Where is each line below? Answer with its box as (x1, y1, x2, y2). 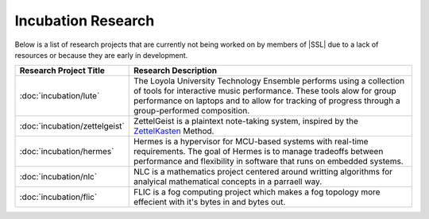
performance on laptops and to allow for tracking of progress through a (133, 95, 400, 106)
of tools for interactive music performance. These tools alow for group (133, 86, 396, 97)
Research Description (133, 65, 218, 76)
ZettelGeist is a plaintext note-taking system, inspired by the (133, 116, 359, 127)
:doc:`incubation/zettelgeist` (19, 121, 125, 132)
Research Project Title (19, 65, 105, 76)
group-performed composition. (133, 106, 250, 117)
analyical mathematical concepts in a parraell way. (133, 176, 323, 187)
